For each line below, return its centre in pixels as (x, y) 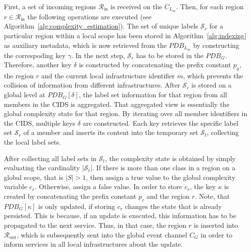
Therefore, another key (38, 65)
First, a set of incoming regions (50, 6)
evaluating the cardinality (42, 168)
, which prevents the (213, 75)
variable (16, 186)
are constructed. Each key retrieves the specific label (160, 123)
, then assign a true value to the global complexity (161, 177)
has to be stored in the (170, 55)
